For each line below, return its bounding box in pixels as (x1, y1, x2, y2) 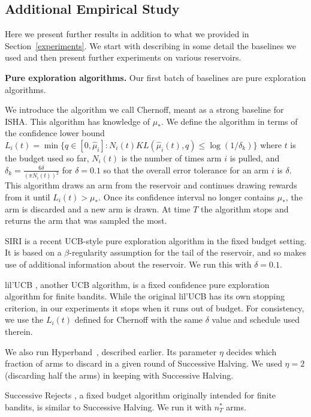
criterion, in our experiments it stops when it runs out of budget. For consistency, (5, 301, 304, 314)
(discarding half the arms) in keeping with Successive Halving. (5, 368, 234, 381)
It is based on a (5, 246, 62, 259)
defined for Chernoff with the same (74, 313, 203, 326)
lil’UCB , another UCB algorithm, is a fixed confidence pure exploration (5, 278, 270, 290)
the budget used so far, (5, 151, 89, 164)
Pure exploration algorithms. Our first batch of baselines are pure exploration (5, 71, 306, 83)
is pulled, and (230, 151, 280, 164)
